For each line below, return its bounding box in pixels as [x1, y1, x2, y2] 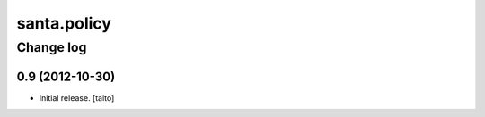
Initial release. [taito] [39, 92, 115, 103]
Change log [16, 39, 87, 55]
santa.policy [16, 13, 112, 33]
